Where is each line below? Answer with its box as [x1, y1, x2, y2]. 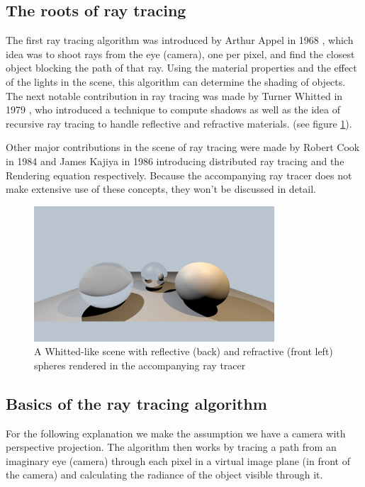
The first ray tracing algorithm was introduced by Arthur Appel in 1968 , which [6, 33, 354, 47]
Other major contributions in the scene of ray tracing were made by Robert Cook [6, 140, 360, 155]
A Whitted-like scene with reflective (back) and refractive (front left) [34, 344, 333, 359]
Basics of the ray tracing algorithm [6, 392, 267, 414]
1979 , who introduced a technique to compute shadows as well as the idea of [6, 102, 341, 117]
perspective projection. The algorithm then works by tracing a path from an [6, 440, 337, 454]
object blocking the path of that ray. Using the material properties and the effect [6, 60, 357, 75]
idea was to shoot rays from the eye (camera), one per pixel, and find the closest [6, 46, 355, 61]
